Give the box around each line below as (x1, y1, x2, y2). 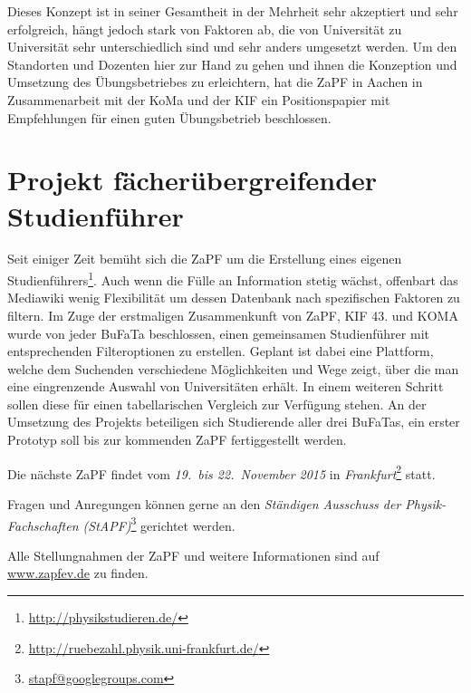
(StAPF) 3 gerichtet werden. (82, 513, 235, 534)
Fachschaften (7, 515, 79, 534)
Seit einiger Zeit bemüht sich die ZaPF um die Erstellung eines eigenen (7, 249, 402, 268)
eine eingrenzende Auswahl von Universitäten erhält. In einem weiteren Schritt (7, 377, 444, 396)
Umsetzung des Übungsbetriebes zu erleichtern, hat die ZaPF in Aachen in (7, 72, 423, 91)
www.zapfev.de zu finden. (7, 563, 149, 582)
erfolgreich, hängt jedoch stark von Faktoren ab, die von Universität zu (7, 19, 402, 38)
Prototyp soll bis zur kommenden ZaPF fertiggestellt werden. (7, 430, 347, 449)
